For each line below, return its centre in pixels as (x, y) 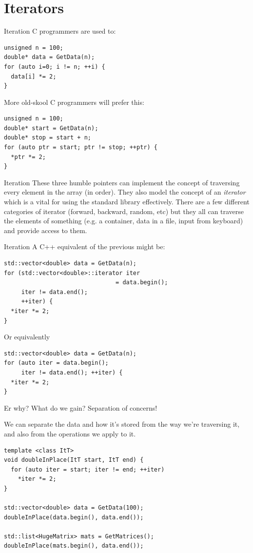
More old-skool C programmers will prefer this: (74, 102)
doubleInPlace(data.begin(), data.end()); (74, 517)
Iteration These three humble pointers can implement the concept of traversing (122, 182)
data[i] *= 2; (34, 76)
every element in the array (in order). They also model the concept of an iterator (125, 192)
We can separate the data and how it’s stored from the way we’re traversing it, (122, 424)
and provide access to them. (46, 230)
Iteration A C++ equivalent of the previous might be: (85, 247)
